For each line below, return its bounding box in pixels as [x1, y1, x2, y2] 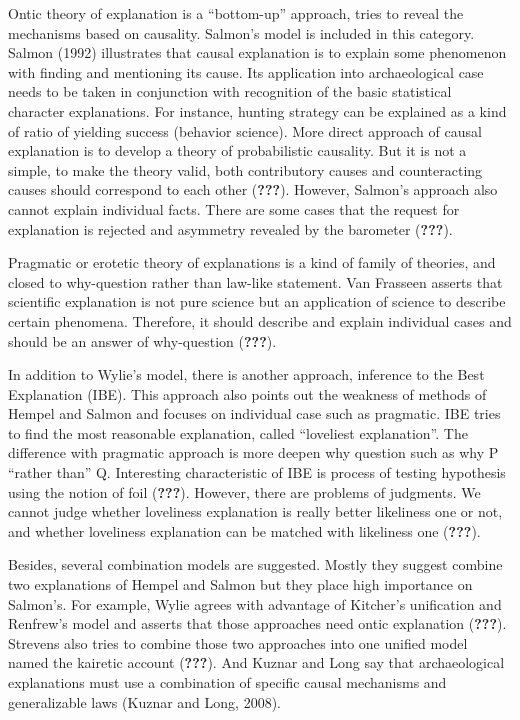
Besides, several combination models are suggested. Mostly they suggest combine [8, 554, 503, 575]
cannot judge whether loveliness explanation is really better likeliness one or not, [8, 501, 503, 522]
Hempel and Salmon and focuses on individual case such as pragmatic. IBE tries [8, 403, 501, 424]
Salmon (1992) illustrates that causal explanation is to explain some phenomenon [8, 42, 507, 63]
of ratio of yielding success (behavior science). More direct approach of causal [8, 120, 482, 141]
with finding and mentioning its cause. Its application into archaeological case [8, 61, 484, 82]
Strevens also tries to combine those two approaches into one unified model [8, 632, 468, 653]
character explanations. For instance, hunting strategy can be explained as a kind [8, 100, 507, 121]
